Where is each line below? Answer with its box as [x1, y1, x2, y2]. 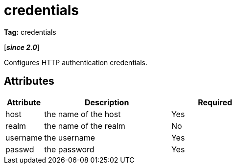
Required [198, 97, 233, 107]
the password [44, 144, 94, 154]
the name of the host [44, 109, 121, 119]
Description [84, 97, 129, 107]
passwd [5, 144, 34, 154]
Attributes [4, 75, 54, 88]
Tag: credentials [4, 27, 56, 36]
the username [44, 132, 95, 143]
